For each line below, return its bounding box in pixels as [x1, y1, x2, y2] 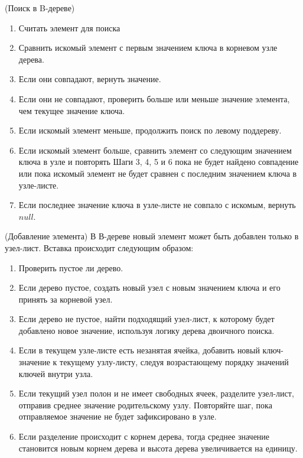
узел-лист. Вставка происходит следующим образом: [5, 241, 194, 254]
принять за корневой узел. [18, 293, 113, 305]
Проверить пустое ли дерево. [18, 261, 123, 274]
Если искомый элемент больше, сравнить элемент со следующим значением [18, 144, 292, 156]
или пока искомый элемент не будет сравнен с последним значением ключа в [18, 167, 297, 179]
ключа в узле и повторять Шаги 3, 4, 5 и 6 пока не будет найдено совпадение [18, 155, 299, 168]
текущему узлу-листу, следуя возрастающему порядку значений [60, 356, 289, 368]
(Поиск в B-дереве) [5, 2, 75, 14]
